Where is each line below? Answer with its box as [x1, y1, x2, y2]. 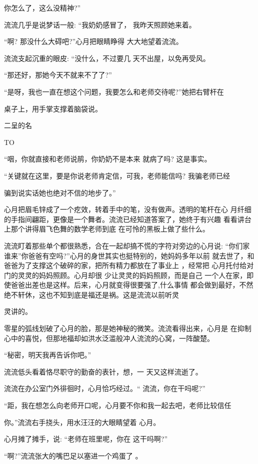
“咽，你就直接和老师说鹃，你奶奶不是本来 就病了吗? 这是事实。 [4, 153, 211, 164]
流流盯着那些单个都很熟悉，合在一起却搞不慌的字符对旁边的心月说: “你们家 [4, 240, 250, 250]
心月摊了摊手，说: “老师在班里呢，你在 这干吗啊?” [4, 433, 168, 444]
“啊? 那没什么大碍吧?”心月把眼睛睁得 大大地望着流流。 [4, 36, 183, 46]
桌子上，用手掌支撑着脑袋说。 [4, 103, 102, 113]
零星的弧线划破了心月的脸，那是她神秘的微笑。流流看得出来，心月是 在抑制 [4, 323, 251, 333]
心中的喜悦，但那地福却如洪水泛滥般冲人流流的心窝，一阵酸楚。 [4, 332, 214, 343]
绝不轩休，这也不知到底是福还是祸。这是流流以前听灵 [4, 289, 179, 299]
